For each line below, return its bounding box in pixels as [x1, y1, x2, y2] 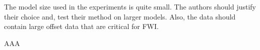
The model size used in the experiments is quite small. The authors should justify [4, 1, 256, 11]
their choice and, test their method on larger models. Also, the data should [4, 11, 236, 21]
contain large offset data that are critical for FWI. [4, 21, 159, 31]
